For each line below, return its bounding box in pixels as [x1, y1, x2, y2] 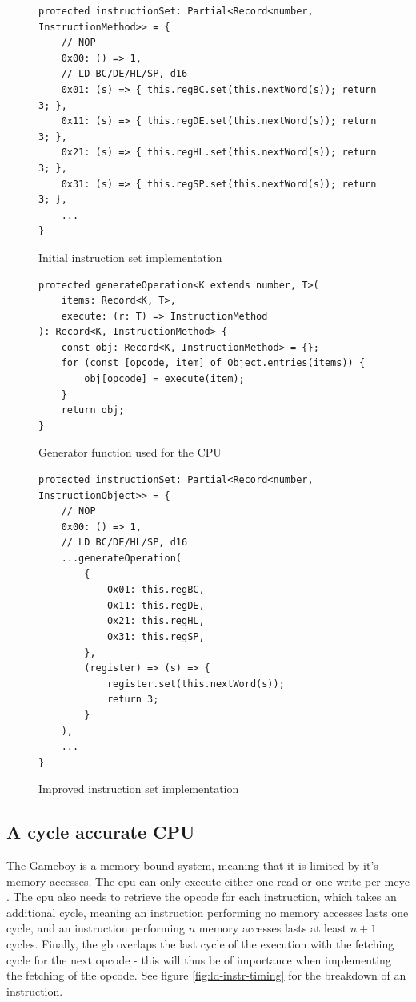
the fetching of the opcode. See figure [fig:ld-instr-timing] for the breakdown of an [6, 967, 406, 984]
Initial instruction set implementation [38, 248, 222, 265]
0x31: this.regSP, [106, 630, 205, 642]
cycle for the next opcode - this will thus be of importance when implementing [6, 951, 391, 968]
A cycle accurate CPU [6, 819, 195, 844]
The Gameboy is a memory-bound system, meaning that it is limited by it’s [6, 857, 378, 874]
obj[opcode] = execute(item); [84, 373, 245, 385]
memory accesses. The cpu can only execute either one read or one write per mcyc [6, 872, 410, 889]
